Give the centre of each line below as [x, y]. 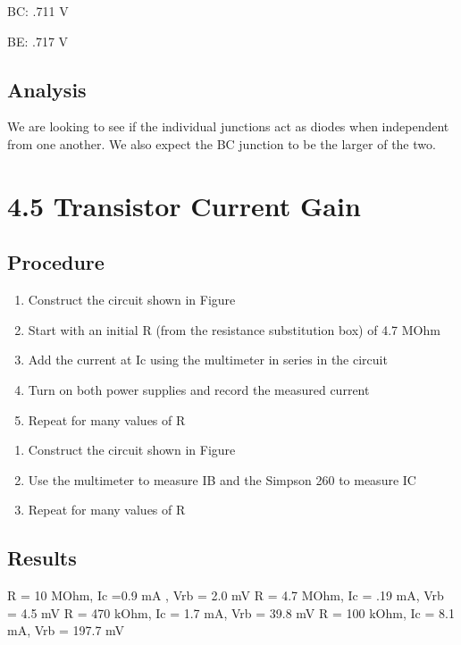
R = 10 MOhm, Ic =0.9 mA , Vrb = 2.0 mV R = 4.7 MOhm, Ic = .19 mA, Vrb [226, 595]
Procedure [56, 262]
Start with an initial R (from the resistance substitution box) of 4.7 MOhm [234, 329]
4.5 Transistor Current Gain [184, 205]
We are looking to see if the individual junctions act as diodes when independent [228, 126]
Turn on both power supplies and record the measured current [199, 389]
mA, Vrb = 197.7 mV [66, 630]
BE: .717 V [38, 41]
